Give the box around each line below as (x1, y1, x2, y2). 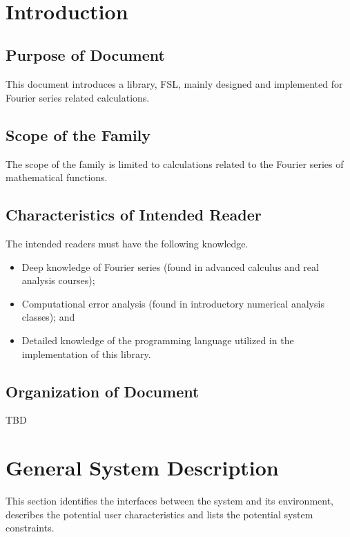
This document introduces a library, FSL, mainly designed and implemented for (6, 77, 343, 91)
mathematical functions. (6, 170, 108, 185)
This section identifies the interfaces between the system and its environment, (6, 493, 334, 508)
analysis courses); (21, 273, 95, 288)
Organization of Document (6, 380, 200, 402)
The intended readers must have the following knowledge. (6, 236, 249, 250)
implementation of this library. (21, 346, 151, 361)
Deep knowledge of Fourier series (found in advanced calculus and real (21, 259, 319, 274)
